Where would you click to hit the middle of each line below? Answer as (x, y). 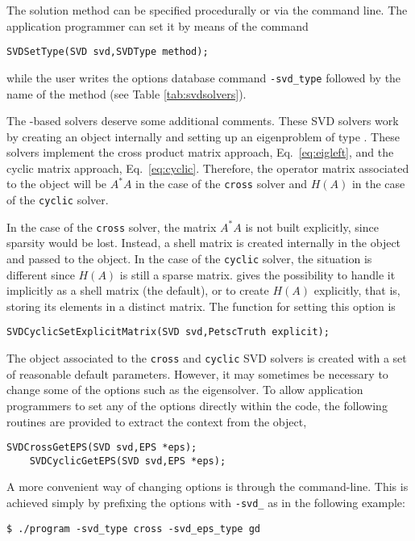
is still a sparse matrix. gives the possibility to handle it (257, 274)
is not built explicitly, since (312, 226)
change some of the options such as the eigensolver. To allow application (185, 390)
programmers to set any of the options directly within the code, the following (197, 405)
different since (41, 274)
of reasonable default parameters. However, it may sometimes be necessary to (197, 373)
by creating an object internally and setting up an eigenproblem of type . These (203, 136)
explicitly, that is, (357, 290)
